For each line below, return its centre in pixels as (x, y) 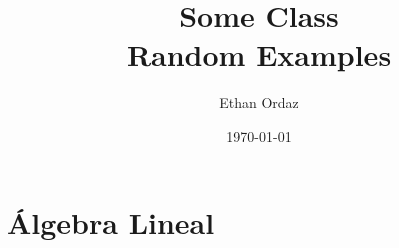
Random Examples (259, 54)
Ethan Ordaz (259, 102)
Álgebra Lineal (111, 221)
